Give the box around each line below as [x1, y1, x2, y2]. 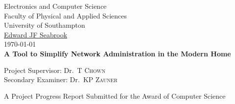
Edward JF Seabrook [4, 29, 68, 39]
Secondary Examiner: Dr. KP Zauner [4, 74, 117, 85]
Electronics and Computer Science [4, 1, 107, 11]
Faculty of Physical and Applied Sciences [4, 10, 127, 20]
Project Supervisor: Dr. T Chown [4, 65, 106, 75]
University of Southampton [4, 20, 85, 30]
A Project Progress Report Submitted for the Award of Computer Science [4, 90, 226, 101]
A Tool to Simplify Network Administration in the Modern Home [4, 48, 231, 58]
